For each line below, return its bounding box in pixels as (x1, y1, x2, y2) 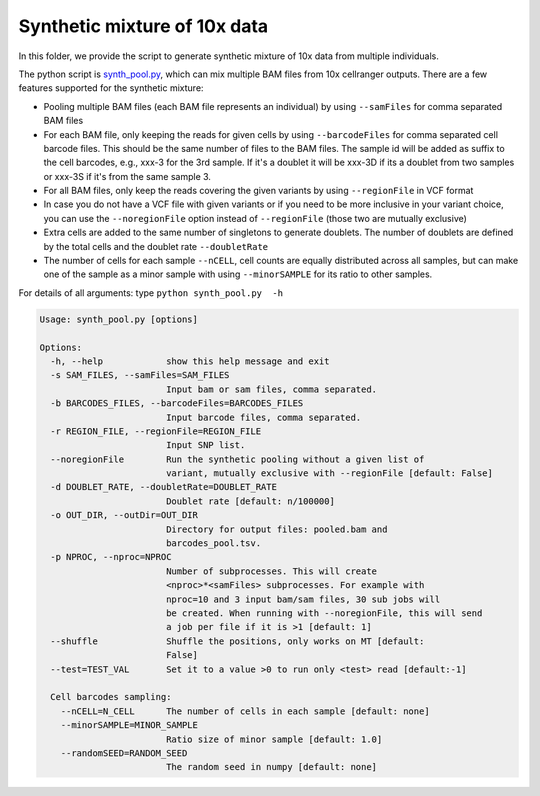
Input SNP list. (165, 440, 246, 451)
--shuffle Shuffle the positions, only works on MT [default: (50, 635, 425, 647)
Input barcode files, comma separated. (165, 411, 362, 423)
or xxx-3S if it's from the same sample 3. (43, 170, 212, 182)
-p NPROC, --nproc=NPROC (50, 551, 172, 563)
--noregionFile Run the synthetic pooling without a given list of (50, 453, 425, 465)
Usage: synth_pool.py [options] (39, 313, 199, 325)
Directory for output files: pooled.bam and (165, 523, 388, 535)
